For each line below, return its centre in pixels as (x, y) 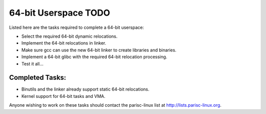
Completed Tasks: (38, 78)
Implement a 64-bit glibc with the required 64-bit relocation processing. (94, 57)
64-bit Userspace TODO (60, 13)
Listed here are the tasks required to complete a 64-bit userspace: (77, 27)
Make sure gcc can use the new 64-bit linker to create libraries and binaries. (99, 50)
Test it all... (33, 64)
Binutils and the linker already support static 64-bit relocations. (85, 89)
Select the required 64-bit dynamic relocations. (69, 36)
